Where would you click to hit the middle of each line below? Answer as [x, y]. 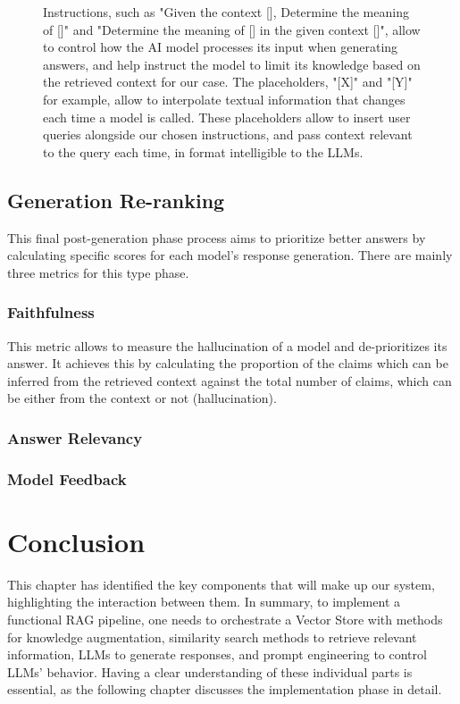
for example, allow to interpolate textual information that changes [224, 99]
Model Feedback [67, 478]
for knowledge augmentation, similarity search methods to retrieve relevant [212, 637]
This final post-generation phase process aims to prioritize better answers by [217, 237]
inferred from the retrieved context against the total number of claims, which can [230, 380]
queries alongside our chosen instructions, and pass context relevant [228, 134]
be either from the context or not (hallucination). [142, 398]
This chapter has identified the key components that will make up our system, [221, 584]
